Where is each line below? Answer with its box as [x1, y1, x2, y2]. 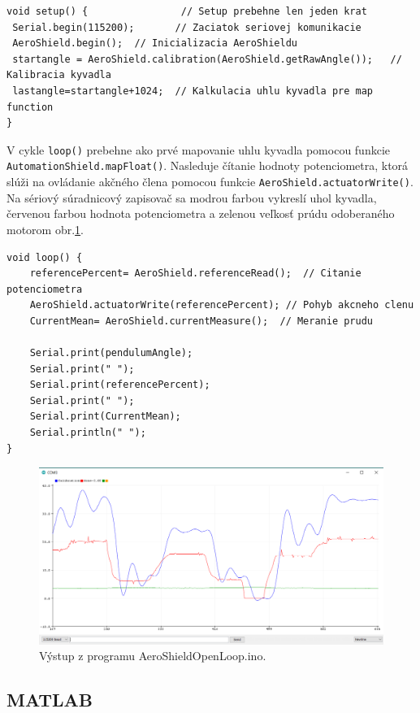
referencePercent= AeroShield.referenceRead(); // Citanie [29, 267, 362, 280]
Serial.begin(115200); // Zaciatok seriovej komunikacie [12, 21, 362, 33]
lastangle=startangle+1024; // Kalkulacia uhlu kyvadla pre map [12, 85, 374, 97]
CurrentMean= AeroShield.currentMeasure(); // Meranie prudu [29, 315, 374, 327]
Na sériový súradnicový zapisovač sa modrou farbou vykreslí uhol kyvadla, [6, 189, 377, 206]
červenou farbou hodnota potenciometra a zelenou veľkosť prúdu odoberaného [6, 205, 395, 222]
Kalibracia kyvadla [6, 69, 111, 81]
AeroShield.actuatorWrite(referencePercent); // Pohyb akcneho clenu [29, 299, 414, 311]
